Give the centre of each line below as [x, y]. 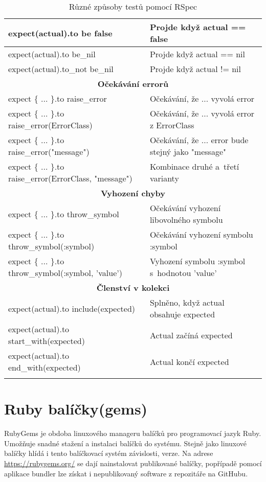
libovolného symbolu [186, 220]
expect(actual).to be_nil [52, 54]
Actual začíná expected [191, 335]
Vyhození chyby [133, 193]
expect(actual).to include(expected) [72, 308]
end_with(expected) [45, 367]
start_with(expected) [47, 341]
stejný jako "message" [188, 152]
